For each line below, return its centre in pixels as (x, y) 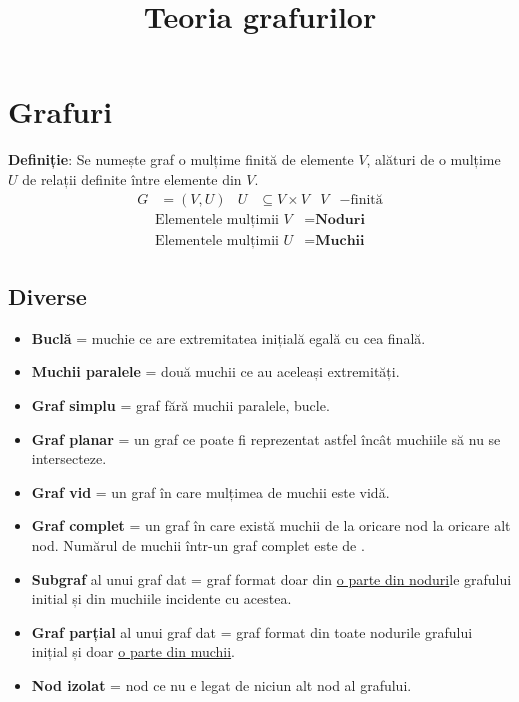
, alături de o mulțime (433, 159)
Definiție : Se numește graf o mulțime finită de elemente (181, 159)
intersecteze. (69, 458)
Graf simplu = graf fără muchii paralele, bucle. (180, 404)
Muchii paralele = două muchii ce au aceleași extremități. (215, 371)
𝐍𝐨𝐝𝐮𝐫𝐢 (340, 219)
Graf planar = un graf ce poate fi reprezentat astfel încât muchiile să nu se (266, 438)
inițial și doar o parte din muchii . (133, 651)
